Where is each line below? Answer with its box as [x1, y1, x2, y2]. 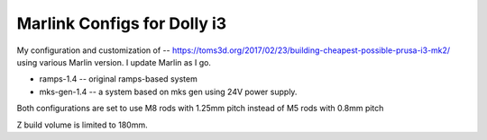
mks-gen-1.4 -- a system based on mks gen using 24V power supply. [39, 86, 298, 97]
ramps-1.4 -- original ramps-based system [39, 74, 198, 84]
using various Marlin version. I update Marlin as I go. [16, 57, 212, 67]
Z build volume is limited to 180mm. [16, 119, 148, 130]
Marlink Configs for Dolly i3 [16, 13, 227, 33]
